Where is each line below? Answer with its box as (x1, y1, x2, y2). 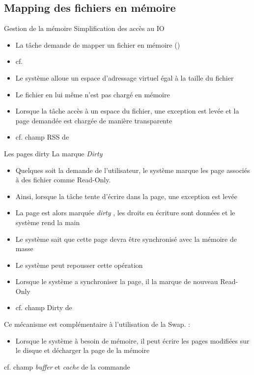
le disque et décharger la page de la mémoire (15, 345, 150, 355)
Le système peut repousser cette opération (15, 260, 143, 270)
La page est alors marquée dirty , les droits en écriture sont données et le (15, 207, 235, 218)
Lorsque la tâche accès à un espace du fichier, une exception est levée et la (15, 106, 239, 116)
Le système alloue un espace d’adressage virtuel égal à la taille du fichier (15, 72, 234, 83)
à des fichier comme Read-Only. (15, 174, 111, 185)
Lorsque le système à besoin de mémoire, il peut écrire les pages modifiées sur (15, 335, 250, 346)
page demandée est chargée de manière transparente (15, 115, 172, 125)
